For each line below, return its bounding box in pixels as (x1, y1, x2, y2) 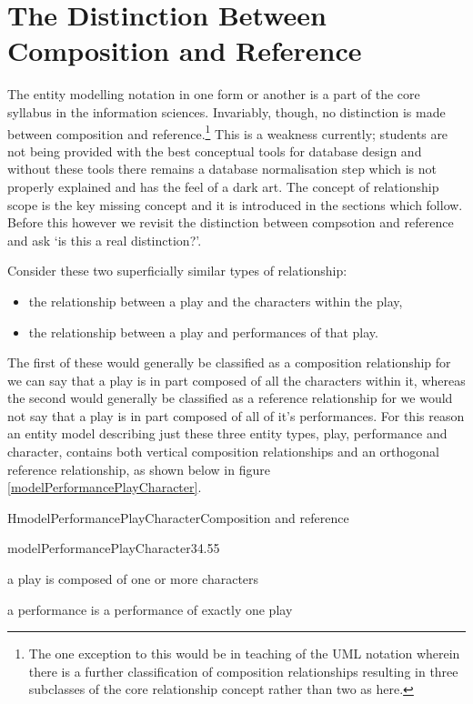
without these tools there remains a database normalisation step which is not (7, 159, 437, 178)
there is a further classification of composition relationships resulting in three (28, 661, 458, 680)
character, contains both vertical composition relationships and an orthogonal (7, 442, 439, 461)
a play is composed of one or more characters (7, 569, 259, 588)
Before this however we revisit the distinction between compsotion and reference (7, 213, 454, 232)
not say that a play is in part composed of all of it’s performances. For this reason (7, 406, 465, 425)
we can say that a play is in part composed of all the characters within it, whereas (7, 370, 466, 389)
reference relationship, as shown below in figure (7, 459, 270, 478)
